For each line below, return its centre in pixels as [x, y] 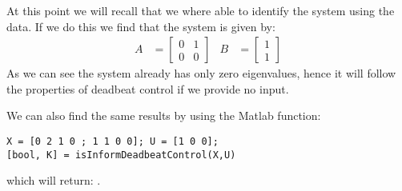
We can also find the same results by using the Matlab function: [164, 115]
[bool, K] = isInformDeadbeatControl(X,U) [121, 155]
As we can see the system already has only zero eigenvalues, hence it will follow [201, 73]
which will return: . [54, 180]
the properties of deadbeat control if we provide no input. [148, 88]
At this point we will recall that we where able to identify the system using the [201, 10]
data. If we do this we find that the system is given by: [141, 26]
